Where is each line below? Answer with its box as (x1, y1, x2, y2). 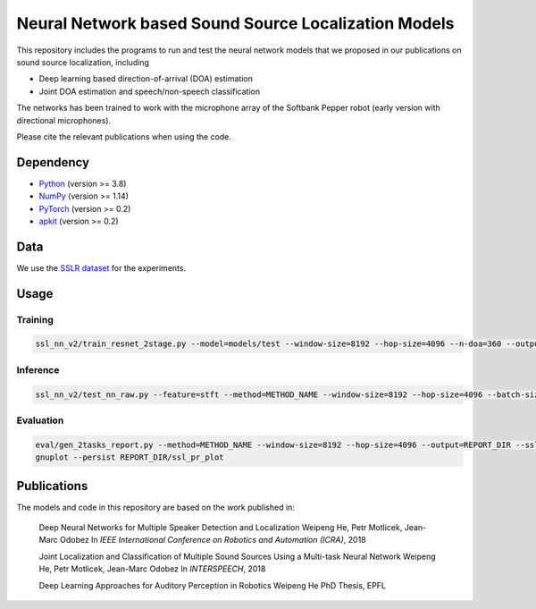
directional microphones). (16, 114, 112, 125)
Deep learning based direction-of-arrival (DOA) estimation (38, 73, 254, 84)
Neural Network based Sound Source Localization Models (16, 13, 455, 33)
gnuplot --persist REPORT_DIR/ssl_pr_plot (35, 453, 224, 462)
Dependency (16, 155, 89, 170)
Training (16, 313, 54, 326)
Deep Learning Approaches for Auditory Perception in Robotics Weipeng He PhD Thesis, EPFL (38, 579, 386, 590)
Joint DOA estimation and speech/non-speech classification (38, 86, 261, 97)
